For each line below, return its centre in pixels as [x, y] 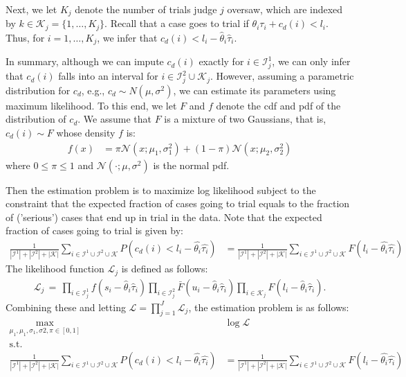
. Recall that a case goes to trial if [177, 23]
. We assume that [114, 119]
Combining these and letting [66, 307]
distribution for [38, 90]
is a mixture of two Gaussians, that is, [245, 119]
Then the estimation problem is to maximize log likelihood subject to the [161, 190]
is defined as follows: [165, 269]
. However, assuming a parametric [282, 76]
